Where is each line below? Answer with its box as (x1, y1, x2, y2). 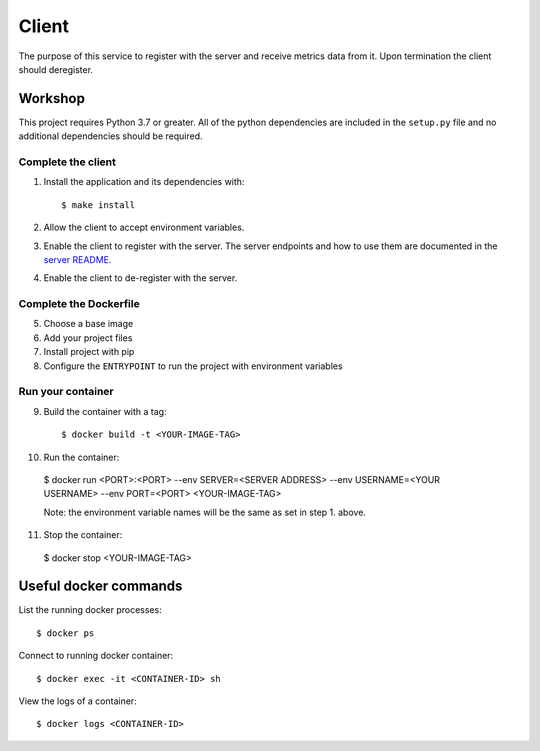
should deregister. (18, 63, 94, 75)
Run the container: (43, 451, 120, 463)
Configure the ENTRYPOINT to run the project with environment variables (43, 360, 344, 372)
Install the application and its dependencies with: (43, 176, 245, 188)
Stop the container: (43, 529, 123, 541)
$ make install (61, 199, 136, 210)
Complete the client (18, 155, 117, 169)
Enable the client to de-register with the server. (43, 272, 238, 284)
